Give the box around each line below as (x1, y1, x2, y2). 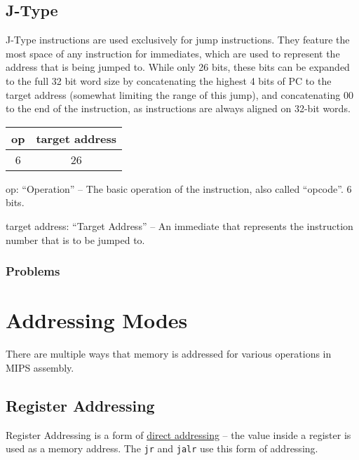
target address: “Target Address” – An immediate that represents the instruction (6, 218, 353, 233)
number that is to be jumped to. (6, 232, 145, 247)
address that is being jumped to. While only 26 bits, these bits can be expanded (6, 60, 350, 74)
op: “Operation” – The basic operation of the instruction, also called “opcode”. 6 (6, 181, 352, 196)
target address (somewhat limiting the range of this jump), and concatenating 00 (6, 87, 353, 102)
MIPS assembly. (6, 360, 74, 374)
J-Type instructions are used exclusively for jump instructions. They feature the (6, 32, 350, 47)
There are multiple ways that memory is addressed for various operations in (6, 346, 332, 361)
